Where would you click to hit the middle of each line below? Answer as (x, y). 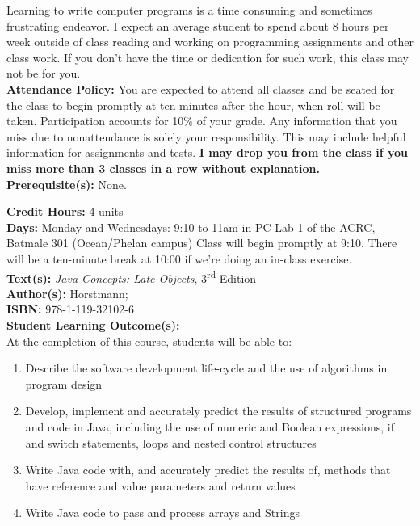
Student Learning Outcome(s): (93, 324)
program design (64, 383)
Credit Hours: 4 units (65, 211)
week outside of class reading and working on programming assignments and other (210, 42)
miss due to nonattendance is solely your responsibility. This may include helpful (206, 136)
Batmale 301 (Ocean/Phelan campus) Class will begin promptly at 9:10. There (202, 243)
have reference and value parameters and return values (160, 485)
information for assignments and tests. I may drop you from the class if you (207, 152)
